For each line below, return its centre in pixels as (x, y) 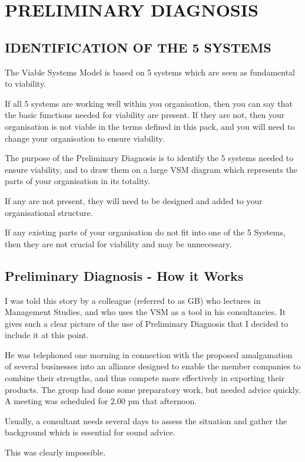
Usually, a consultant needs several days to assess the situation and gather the (146, 420)
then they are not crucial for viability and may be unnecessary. (118, 243)
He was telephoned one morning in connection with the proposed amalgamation (149, 354)
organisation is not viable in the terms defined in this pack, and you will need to (150, 126)
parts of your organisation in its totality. (77, 181)
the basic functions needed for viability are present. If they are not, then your (145, 115)
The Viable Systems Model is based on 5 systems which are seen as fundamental (150, 72)
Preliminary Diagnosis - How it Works (124, 275)
